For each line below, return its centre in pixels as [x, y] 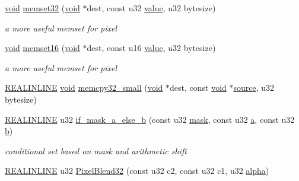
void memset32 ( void [42, 8]
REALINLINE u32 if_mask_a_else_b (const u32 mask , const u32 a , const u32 [150, 119]
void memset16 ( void [42, 48]
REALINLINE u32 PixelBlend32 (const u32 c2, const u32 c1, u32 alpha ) [137, 171]
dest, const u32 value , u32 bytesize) [151, 8]
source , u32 [254, 88]
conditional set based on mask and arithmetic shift [96, 150]
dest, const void [198, 88]
